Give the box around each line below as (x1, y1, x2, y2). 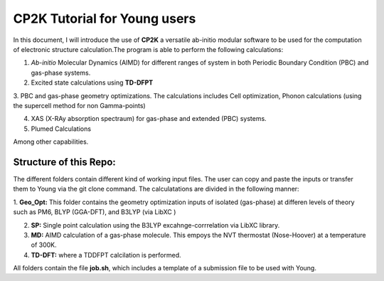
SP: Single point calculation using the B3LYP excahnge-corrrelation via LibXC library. (31, 221, 280, 229)
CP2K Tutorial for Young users (13, 11, 196, 26)
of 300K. (31, 240, 57, 249)
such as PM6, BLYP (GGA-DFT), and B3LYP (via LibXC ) (13, 208, 176, 216)
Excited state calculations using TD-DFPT (31, 78, 154, 87)
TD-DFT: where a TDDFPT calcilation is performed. (31, 250, 181, 259)
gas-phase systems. (31, 68, 91, 77)
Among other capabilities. (13, 137, 89, 146)
